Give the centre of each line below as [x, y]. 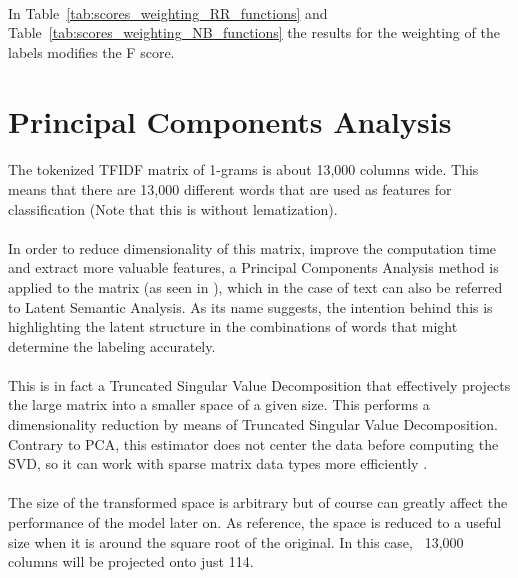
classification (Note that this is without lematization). [173, 208]
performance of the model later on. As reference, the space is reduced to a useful [255, 522]
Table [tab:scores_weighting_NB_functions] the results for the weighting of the [254, 32]
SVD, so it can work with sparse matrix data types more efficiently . [218, 463]
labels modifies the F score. [91, 51]
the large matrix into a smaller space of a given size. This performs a [219, 404]
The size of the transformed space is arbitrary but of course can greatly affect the [258, 502]
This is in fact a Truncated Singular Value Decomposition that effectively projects [259, 384]
